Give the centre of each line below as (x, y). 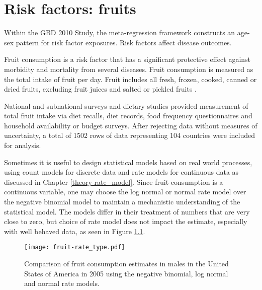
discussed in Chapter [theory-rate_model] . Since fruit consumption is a (114, 182)
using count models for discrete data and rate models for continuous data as (121, 172)
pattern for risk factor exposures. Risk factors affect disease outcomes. (124, 42)
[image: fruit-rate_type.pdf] (75, 247)
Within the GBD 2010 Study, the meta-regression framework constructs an (120, 32)
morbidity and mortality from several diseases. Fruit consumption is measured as (129, 69)
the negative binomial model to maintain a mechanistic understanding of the (122, 202)
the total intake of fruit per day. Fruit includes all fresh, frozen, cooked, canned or (130, 79)
